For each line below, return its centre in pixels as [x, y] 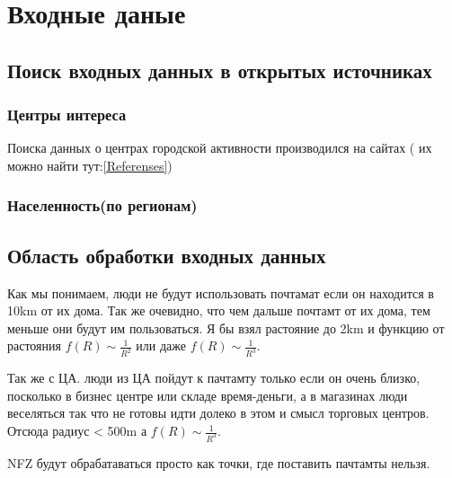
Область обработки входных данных [167, 255]
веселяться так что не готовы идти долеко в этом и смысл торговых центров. [218, 413]
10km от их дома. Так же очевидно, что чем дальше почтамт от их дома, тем [219, 310]
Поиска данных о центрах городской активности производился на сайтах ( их [220, 148]
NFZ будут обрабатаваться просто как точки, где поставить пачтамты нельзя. [219, 462]
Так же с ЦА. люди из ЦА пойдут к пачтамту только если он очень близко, [214, 378]
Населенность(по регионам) [102, 205]
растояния [34, 345]
